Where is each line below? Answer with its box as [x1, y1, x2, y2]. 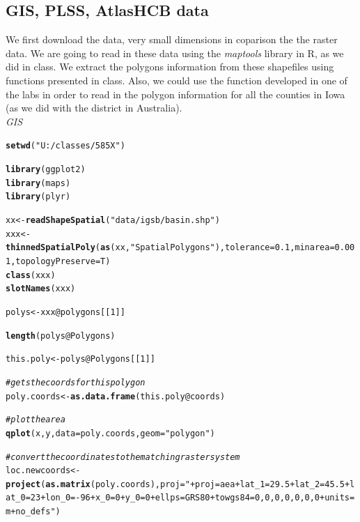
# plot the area [6, 415, 65, 425]
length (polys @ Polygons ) [6, 330, 116, 341]
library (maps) [6, 178, 71, 188]
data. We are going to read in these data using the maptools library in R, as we [6, 45, 344, 60]
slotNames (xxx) [6, 284, 76, 294]
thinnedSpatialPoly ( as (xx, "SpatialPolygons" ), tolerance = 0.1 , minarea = [6, 243, 335, 253]
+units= [320, 493, 355, 503]
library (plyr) [6, 192, 71, 202]
